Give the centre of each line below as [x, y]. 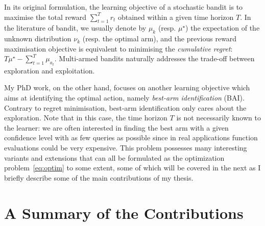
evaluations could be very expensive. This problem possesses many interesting [126, 147]
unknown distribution [38, 39]
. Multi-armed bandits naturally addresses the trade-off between [154, 58]
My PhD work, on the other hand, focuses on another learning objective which [127, 87]
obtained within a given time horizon [176, 17]
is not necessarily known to [219, 118]
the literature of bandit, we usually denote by [75, 28]
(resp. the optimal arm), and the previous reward [160, 39]
